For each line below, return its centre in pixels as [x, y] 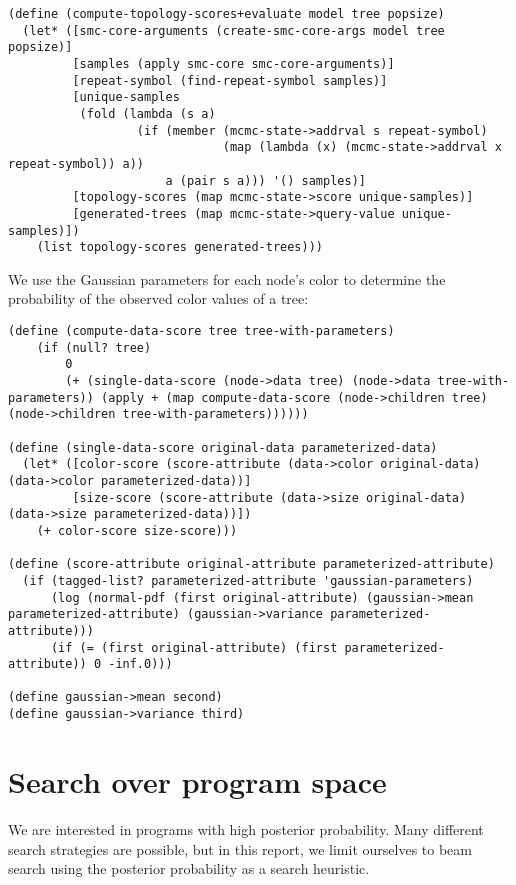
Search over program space [197, 780]
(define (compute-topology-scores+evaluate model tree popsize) [226, 14]
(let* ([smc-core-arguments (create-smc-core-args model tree [233, 30]
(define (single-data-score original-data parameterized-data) [223, 447]
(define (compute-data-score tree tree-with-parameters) [201, 331]
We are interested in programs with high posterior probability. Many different [246, 828]
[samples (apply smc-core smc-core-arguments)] [233, 63]
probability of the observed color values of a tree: [158, 298]
